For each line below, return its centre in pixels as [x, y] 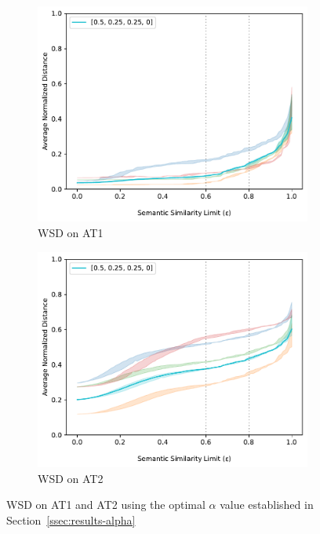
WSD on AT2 [71, 478]
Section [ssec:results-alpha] [71, 519]
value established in [267, 505]
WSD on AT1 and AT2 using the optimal [106, 505]
